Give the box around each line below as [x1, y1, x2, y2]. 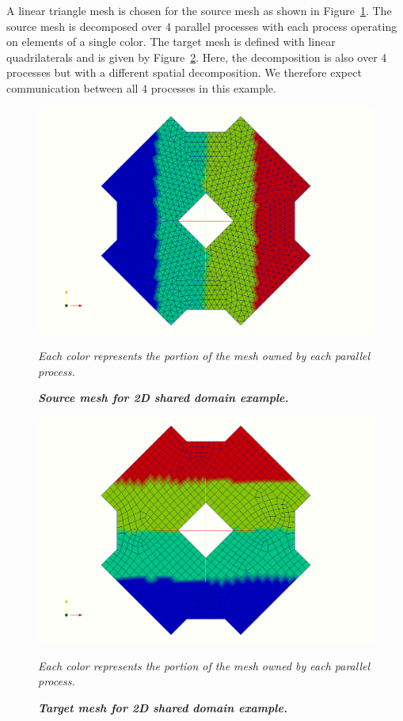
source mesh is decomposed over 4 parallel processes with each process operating [6, 17, 397, 34]
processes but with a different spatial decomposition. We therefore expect [6, 64, 362, 81]
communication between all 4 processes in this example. [6, 79, 276, 96]
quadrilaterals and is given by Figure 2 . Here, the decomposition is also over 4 [6, 48, 387, 65]
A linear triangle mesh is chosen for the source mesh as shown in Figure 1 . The [6, 2, 392, 18]
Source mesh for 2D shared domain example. [38, 389, 289, 406]
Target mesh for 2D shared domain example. [38, 699, 287, 715]
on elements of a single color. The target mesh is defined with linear [6, 33, 336, 50]
